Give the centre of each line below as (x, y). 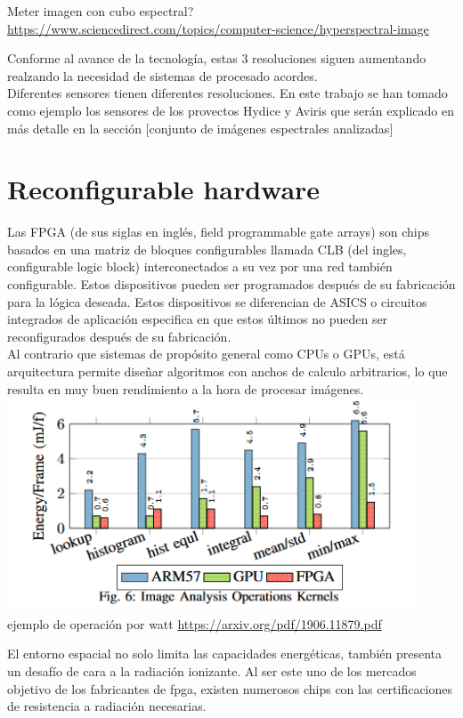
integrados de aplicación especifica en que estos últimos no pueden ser (198, 319)
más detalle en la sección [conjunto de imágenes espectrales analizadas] (200, 128)
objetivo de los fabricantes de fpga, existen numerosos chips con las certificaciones (230, 688)
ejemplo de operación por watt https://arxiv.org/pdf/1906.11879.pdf (195, 623)
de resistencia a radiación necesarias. (107, 706)
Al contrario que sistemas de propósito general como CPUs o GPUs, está (206, 354)
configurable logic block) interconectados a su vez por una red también (200, 266)
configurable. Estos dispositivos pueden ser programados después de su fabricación (231, 284)
